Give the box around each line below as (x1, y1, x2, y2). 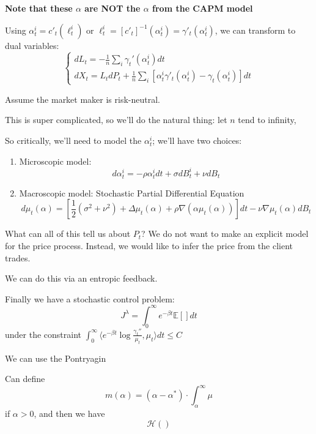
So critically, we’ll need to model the (5, 133, 142, 146)
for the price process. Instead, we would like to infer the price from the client (5, 239, 293, 252)
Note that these (5, 2, 73, 14)
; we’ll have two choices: (152, 133, 242, 146)
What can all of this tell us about (5, 227, 131, 240)
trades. (5, 251, 31, 264)
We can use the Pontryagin (5, 351, 106, 364)
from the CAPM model (152, 2, 253, 14)
